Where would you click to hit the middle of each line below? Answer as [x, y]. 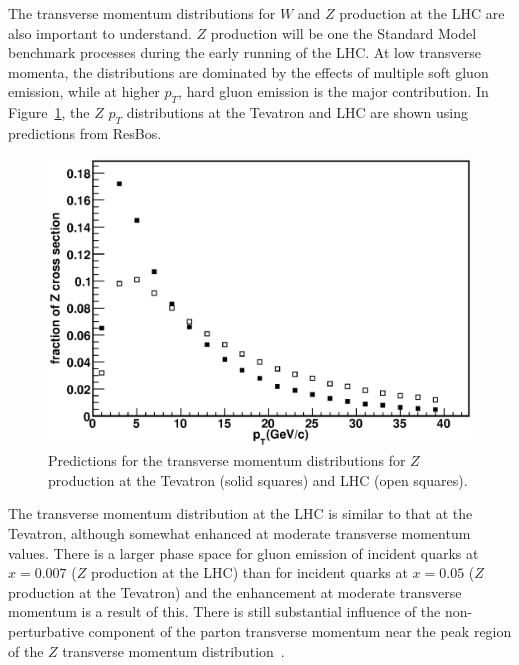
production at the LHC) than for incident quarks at [249, 572]
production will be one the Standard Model [343, 32]
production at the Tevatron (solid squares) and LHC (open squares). [258, 479]
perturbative [46, 630]
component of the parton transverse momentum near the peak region [300, 630]
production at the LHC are [422, 13]
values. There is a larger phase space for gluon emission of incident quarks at [243, 552]
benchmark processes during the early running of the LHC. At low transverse [244, 52]
